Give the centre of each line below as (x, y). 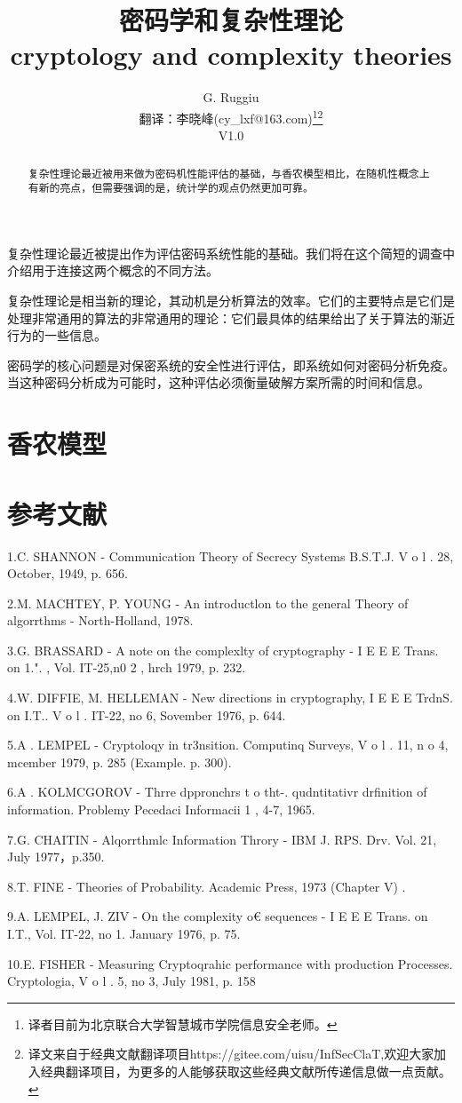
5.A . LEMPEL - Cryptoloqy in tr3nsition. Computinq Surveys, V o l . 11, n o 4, (228, 745)
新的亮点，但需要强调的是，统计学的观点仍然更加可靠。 (176, 188)
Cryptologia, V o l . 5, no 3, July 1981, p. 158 (131, 981)
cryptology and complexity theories (231, 55)
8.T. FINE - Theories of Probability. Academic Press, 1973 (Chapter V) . (207, 886)
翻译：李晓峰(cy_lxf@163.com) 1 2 (231, 116)
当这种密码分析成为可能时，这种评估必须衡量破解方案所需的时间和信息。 (219, 382)
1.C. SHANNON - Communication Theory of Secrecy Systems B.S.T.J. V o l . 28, (231, 555)
